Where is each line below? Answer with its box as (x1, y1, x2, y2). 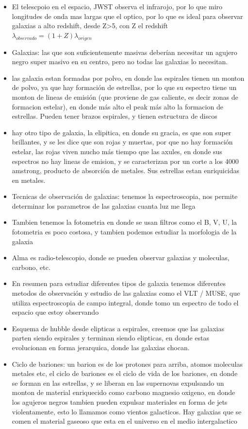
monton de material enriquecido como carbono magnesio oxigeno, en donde (12, 387, 235, 397)
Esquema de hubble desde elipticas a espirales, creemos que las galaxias (12, 323, 224, 333)
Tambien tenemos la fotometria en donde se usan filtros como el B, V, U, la (12, 217, 237, 227)
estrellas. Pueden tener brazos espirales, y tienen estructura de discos (12, 111, 217, 121)
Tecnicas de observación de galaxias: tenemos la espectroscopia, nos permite (12, 191, 238, 201)
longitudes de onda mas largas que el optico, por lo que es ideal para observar (12, 11, 243, 21)
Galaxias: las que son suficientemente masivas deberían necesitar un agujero (12, 47, 237, 57)
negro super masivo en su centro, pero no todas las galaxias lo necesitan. (12, 56, 228, 67)
